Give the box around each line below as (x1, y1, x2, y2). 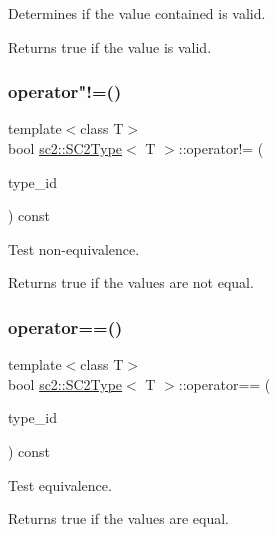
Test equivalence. (8, 474, 112, 495)
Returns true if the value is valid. (8, 36, 212, 57)
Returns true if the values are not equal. (8, 272, 254, 293)
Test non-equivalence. (8, 238, 140, 259)
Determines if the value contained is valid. (8, 3, 266, 23)
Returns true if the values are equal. (8, 508, 229, 529)
